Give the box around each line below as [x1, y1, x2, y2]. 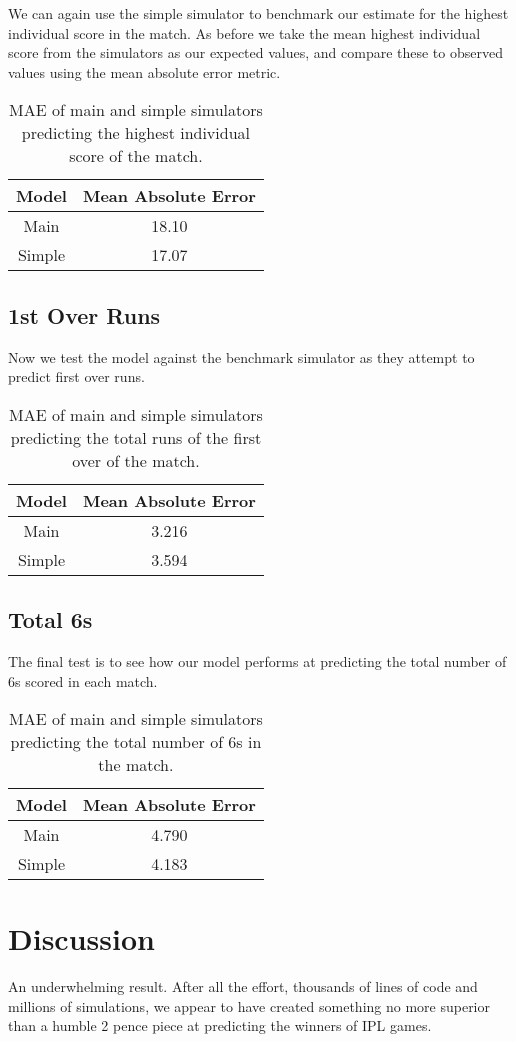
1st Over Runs [8, 299, 161, 330]
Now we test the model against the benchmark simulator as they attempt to [8, 346, 475, 367]
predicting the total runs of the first [10, 425, 262, 449]
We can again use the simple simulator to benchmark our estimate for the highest [8, 3, 509, 23]
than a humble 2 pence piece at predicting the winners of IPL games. [8, 1015, 432, 1036]
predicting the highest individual [21, 121, 251, 145]
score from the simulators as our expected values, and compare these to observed [8, 42, 503, 63]
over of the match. [72, 448, 200, 472]
